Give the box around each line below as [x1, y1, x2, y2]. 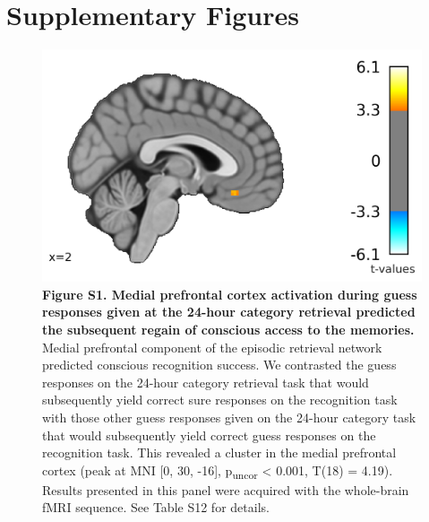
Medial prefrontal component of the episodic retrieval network [42, 337, 382, 356]
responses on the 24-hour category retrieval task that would [42, 372, 369, 391]
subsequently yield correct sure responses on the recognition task [42, 390, 398, 409]
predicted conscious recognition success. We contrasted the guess [42, 355, 397, 374]
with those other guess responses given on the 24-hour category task [42, 407, 416, 426]
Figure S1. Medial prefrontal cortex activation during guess [42, 284, 417, 303]
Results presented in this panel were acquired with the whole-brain [42, 480, 409, 499]
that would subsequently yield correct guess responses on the [42, 425, 376, 444]
